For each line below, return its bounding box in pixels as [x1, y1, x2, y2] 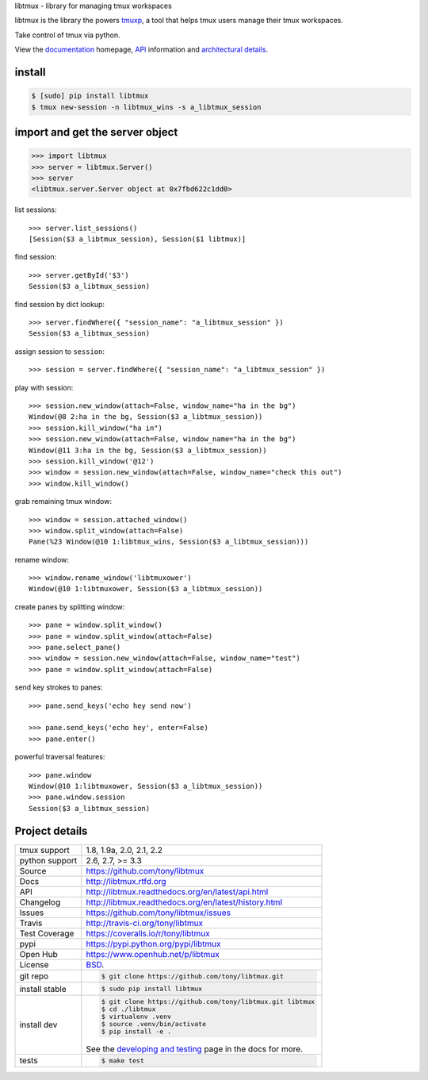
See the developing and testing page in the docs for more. [86, 1043, 304, 1055]
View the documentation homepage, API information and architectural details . [14, 44, 269, 55]
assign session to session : [14, 346, 105, 356]
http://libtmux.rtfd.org [86, 875, 166, 886]
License [19, 959, 49, 970]
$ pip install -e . [101, 1028, 172, 1036]
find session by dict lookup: [14, 299, 105, 309]
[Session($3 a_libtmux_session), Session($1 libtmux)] [29, 235, 246, 244]
